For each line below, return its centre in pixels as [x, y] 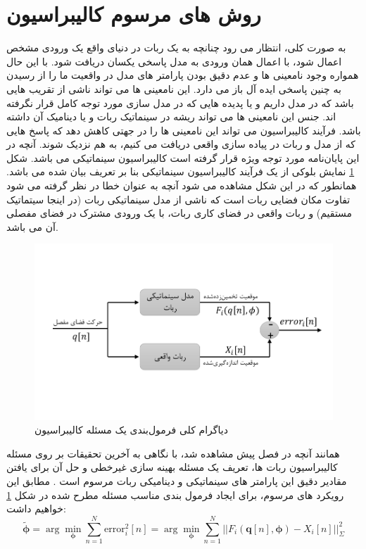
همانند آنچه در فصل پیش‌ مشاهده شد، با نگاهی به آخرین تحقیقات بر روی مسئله [173, 453]
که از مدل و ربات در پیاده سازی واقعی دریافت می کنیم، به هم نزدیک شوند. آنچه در [181, 144]
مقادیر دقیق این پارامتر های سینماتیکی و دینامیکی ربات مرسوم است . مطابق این [177, 481]
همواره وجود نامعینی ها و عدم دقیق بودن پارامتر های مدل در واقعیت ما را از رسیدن [183, 75]
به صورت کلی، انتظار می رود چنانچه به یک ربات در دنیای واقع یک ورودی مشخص [176, 48]
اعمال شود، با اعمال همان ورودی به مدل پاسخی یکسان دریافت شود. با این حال [174, 61]
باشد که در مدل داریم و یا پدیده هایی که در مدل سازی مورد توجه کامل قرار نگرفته [180, 102]
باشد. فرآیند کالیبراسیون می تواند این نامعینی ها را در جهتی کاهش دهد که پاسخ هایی [184, 130]
